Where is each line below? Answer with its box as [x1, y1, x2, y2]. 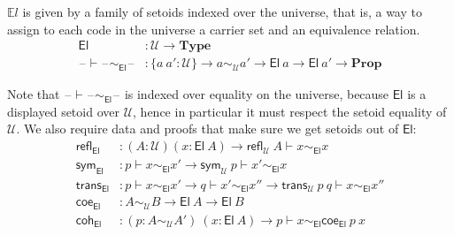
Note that [7, 85, 60, 103]
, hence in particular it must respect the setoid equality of [133, 102, 447, 120]
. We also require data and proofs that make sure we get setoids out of [16, 119, 399, 138]
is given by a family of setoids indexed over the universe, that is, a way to [22, 3, 422, 20]
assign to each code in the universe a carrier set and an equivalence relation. [7, 19, 420, 38]
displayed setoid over [7, 102, 119, 120]
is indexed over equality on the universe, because [124, 85, 389, 103]
